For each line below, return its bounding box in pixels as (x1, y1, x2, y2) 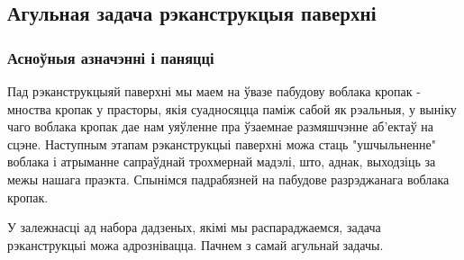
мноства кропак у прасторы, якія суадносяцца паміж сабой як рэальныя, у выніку (7, 99, 457, 118)
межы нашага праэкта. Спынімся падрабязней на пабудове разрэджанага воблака (7, 169, 450, 188)
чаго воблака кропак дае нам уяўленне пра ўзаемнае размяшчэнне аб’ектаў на (7, 117, 434, 136)
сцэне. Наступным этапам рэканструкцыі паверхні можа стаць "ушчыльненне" (7, 134, 436, 153)
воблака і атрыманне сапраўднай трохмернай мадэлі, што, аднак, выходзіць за (7, 152, 436, 171)
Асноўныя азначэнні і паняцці (7, 46, 214, 68)
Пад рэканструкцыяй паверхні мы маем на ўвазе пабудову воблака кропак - (7, 82, 421, 100)
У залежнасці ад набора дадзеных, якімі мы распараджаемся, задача (7, 218, 381, 237)
